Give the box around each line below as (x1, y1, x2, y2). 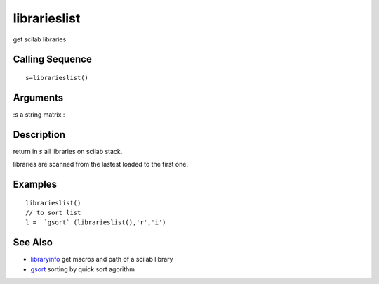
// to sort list (25, 208, 81, 217)
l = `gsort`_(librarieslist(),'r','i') (25, 219, 166, 226)
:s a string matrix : (13, 110, 65, 119)
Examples (13, 178, 58, 190)
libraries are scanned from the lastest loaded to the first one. (13, 160, 189, 169)
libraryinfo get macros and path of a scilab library (30, 255, 173, 264)
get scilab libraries (13, 35, 67, 44)
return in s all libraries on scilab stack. (13, 147, 123, 155)
